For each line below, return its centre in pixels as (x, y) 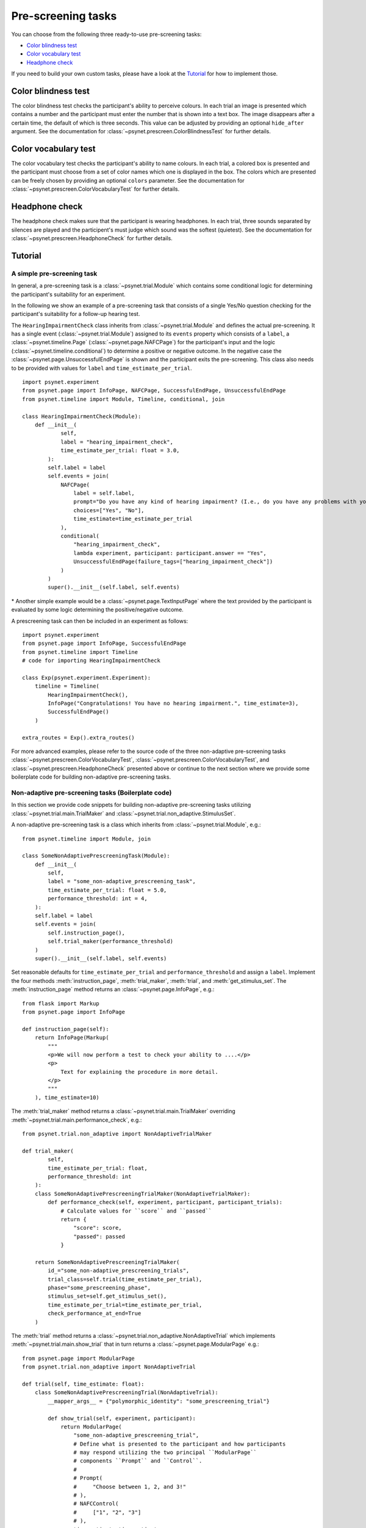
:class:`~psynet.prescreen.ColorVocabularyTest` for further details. (95, 189)
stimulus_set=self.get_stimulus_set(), (107, 1296)
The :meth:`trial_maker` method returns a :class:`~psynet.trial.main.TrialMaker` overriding (124, 1111)
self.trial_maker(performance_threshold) (111, 942)
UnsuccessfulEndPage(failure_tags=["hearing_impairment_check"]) (173, 562)
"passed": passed (99, 1236)
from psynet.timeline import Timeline (80, 652)
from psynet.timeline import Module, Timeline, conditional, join (124, 399)
